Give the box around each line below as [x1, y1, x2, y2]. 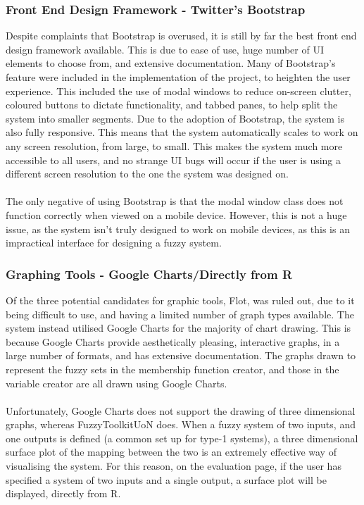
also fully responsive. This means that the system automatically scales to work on [6, 125, 358, 139]
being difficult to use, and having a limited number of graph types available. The [6, 306, 354, 321]
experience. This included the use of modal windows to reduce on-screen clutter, [6, 83, 351, 98]
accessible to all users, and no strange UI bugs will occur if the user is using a [6, 152, 341, 167]
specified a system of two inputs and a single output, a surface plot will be [6, 472, 327, 487]
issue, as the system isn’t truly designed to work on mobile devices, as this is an [6, 221, 350, 236]
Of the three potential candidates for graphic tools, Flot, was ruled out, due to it [6, 292, 355, 307]
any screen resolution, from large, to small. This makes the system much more [6, 138, 343, 153]
